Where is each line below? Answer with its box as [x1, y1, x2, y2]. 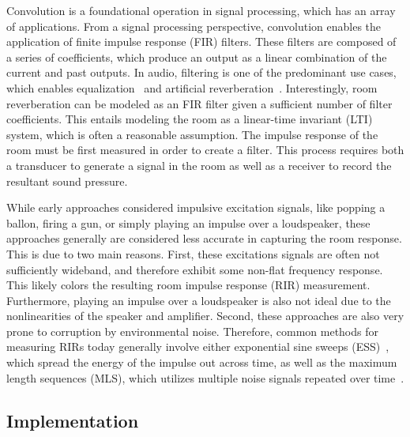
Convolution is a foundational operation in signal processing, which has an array [6, 2, 396, 18]
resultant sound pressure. [6, 172, 128, 189]
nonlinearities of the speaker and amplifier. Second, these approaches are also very [6, 307, 404, 324]
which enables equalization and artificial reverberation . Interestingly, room [6, 79, 378, 96]
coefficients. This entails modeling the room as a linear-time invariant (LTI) [6, 111, 373, 127]
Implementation [6, 408, 139, 432]
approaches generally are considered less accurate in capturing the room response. [6, 230, 402, 247]
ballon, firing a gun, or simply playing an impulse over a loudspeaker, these [6, 214, 371, 231]
